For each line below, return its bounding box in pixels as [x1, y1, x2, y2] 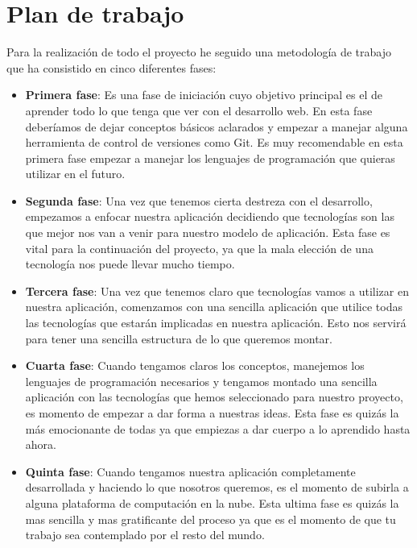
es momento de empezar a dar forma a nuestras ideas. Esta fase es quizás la [25, 405, 399, 421]
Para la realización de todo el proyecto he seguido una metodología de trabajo [6, 44, 391, 60]
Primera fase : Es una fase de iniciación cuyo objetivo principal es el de [25, 86, 382, 103]
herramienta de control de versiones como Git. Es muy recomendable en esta [25, 134, 403, 151]
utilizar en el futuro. [25, 165, 126, 182]
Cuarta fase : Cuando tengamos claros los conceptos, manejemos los [25, 357, 365, 374]
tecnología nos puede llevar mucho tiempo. [25, 255, 235, 272]
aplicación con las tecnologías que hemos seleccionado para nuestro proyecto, [25, 388, 403, 405]
